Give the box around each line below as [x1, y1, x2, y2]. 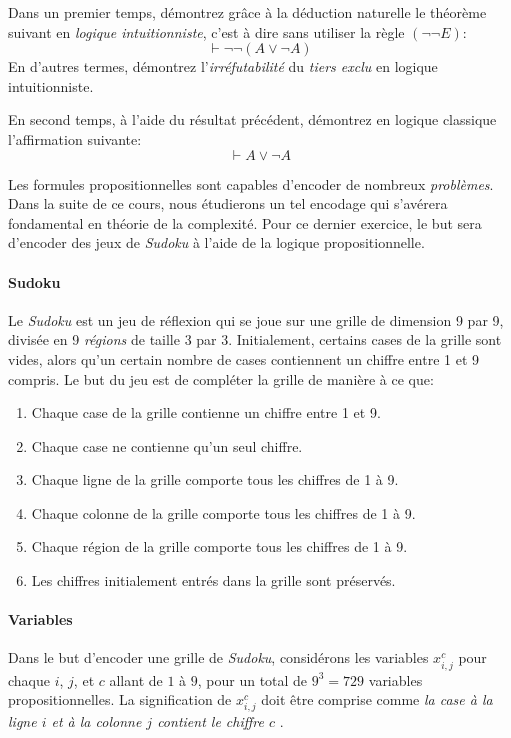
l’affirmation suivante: [8, 128, 142, 149]
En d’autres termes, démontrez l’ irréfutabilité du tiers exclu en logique [8, 56, 438, 77]
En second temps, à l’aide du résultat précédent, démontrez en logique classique [8, 109, 497, 130]
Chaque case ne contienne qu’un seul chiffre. [31, 435, 303, 456]
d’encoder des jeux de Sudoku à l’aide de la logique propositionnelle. [8, 232, 425, 253]
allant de [109, 669, 163, 690]
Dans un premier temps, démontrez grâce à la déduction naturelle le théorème [8, 2, 487, 22]
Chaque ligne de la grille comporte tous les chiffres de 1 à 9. [31, 469, 399, 490]
